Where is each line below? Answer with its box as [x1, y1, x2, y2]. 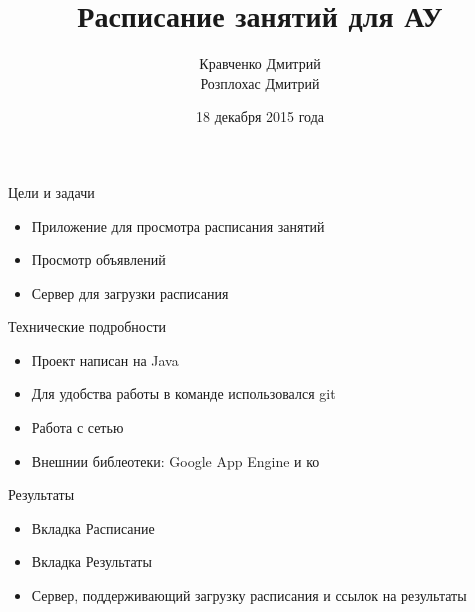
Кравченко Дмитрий [199, 53, 321, 74]
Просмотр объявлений [31, 249, 166, 270]
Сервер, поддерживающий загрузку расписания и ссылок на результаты [31, 585, 467, 606]
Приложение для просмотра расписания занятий [31, 215, 325, 236]
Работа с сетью [31, 417, 124, 438]
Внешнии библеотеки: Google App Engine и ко [31, 450, 320, 471]
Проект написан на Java [31, 349, 179, 370]
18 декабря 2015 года [195, 106, 325, 127]
